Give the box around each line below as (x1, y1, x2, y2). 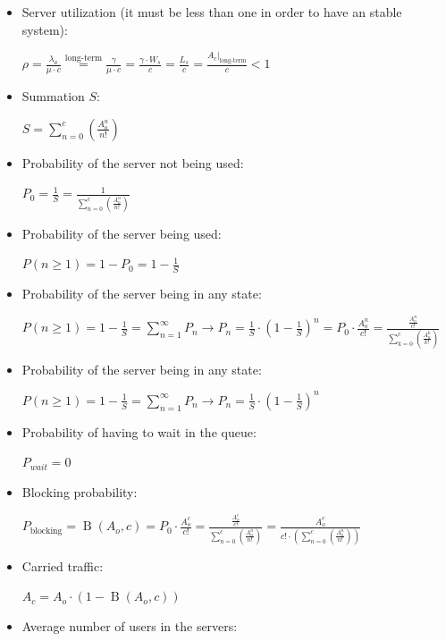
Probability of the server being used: (21, 224, 222, 242)
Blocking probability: (21, 483, 138, 502)
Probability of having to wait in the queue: (21, 422, 257, 441)
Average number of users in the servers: (21, 616, 238, 635)
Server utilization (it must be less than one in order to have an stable (21, 3, 402, 21)
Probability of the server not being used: (21, 153, 244, 172)
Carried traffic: (21, 556, 104, 575)
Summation (21, 87, 85, 105)
